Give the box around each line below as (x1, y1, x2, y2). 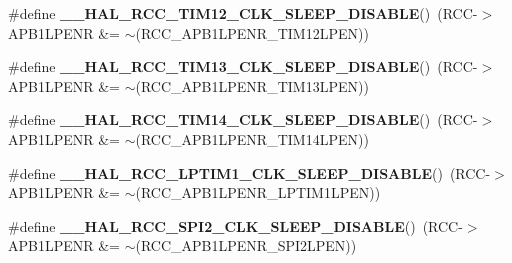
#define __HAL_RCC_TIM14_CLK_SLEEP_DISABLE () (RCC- (8, 109, 478, 130)
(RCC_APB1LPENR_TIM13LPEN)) (135, 75, 369, 96)
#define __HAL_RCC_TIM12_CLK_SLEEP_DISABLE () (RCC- (8, 3, 478, 23)
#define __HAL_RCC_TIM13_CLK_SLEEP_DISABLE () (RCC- (8, 56, 478, 77)
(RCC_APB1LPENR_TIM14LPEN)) (135, 128, 369, 149)
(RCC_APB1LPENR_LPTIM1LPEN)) (135, 182, 381, 203)
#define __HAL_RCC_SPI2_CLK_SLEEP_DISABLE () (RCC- (8, 215, 463, 236)
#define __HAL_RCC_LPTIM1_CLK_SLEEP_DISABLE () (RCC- (8, 162, 491, 183)
